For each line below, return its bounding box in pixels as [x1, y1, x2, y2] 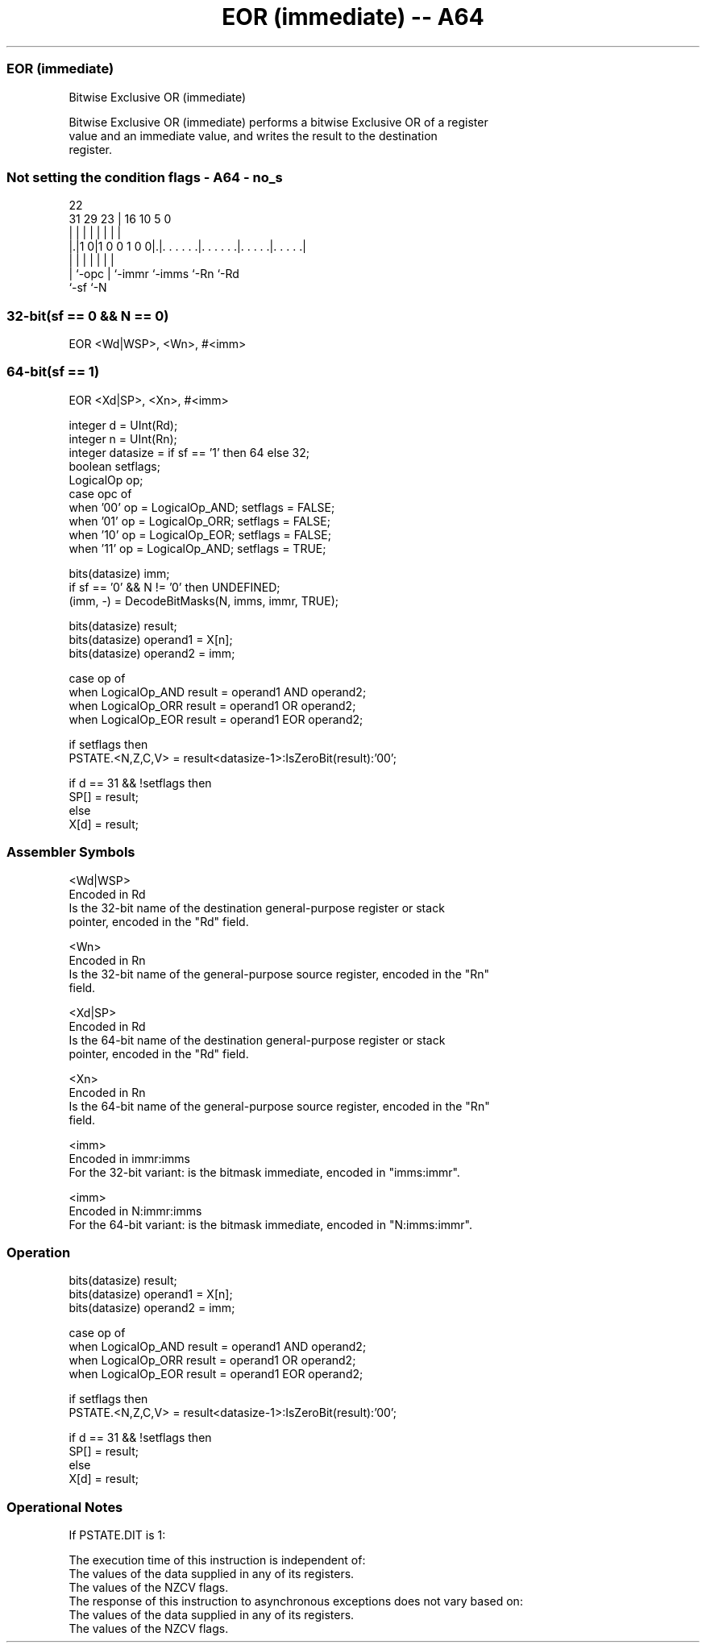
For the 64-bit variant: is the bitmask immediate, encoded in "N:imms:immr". [69, 1217, 472, 1232]
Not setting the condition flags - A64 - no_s [6, 168, 283, 185]
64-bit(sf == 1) [6, 363, 100, 380]
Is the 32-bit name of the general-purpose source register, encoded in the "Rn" [69, 966, 490, 981]
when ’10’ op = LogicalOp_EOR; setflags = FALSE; [69, 527, 331, 542]
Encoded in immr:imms [69, 1151, 190, 1165]
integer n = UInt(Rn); [69, 431, 177, 446]
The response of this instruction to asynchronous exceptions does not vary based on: [69, 1594, 523, 1608]
